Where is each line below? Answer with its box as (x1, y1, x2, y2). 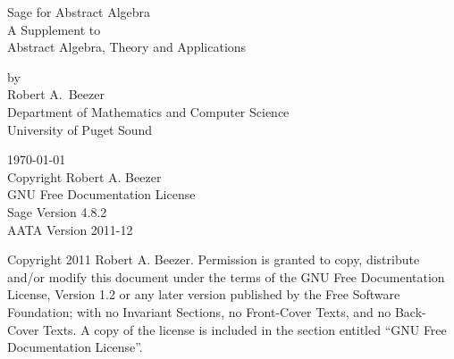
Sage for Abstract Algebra (7, 3, 151, 21)
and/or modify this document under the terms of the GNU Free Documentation (7, 267, 445, 286)
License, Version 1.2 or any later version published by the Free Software (7, 285, 400, 304)
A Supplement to (7, 20, 101, 38)
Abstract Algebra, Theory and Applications (7, 38, 247, 56)
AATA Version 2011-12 (7, 220, 133, 238)
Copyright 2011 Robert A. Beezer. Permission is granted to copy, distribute (7, 250, 420, 269)
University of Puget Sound (7, 120, 153, 138)
